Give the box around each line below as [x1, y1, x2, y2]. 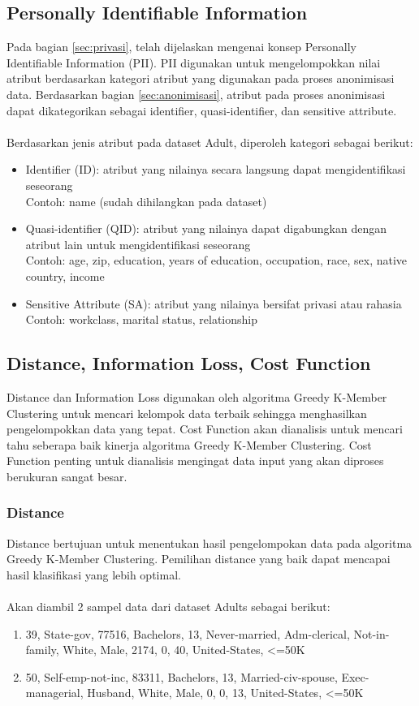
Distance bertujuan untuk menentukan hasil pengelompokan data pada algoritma [6, 534, 413, 551]
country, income [25, 267, 105, 284]
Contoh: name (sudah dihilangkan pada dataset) [25, 192, 267, 209]
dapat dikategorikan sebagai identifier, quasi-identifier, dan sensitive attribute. [6, 101, 397, 118]
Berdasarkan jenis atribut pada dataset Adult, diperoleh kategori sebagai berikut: [6, 133, 413, 150]
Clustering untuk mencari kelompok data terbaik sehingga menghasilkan [6, 404, 367, 421]
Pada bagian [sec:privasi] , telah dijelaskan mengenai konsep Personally [6, 38, 357, 55]
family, [25, 641, 59, 658]
